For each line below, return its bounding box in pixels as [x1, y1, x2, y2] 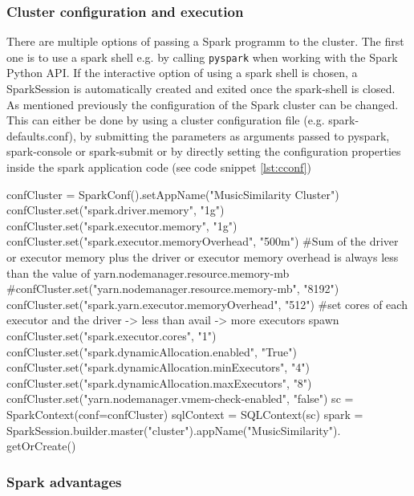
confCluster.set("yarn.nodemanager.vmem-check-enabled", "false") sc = [6, 390, 354, 407]
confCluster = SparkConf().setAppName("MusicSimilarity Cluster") [6, 185, 339, 202]
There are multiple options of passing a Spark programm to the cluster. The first [6, 33, 404, 50]
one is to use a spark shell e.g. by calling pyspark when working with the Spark [6, 48, 398, 65]
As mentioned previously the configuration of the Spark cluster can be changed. [6, 96, 399, 112]
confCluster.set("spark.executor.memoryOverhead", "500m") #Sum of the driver [6, 233, 399, 250]
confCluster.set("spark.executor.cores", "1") [6, 327, 217, 344]
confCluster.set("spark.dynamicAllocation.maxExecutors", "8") [6, 374, 312, 391]
